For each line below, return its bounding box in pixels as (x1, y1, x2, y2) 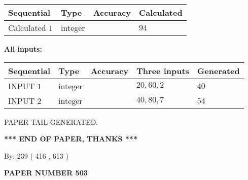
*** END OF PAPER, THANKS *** (4, 133, 137, 144)
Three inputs (136, 64, 189, 77)
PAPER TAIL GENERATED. (4, 116, 98, 127)
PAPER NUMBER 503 (4, 167, 88, 178)
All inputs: (4, 44, 42, 54)
